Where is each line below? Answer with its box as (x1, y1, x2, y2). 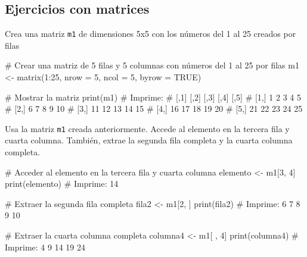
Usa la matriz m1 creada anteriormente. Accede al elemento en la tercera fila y (5, 122, 290, 134)
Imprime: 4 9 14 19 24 (5, 240, 85, 253)
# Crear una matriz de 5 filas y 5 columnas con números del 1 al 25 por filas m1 (5, 59, 299, 71)
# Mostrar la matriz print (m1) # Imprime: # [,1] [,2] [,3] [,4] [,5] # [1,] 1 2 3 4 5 (5, 90, 301, 103)
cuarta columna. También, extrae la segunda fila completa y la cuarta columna (5, 134, 293, 146)
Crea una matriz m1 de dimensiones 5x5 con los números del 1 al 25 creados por (5, 27, 296, 40)
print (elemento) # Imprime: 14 (5, 177, 119, 190)
